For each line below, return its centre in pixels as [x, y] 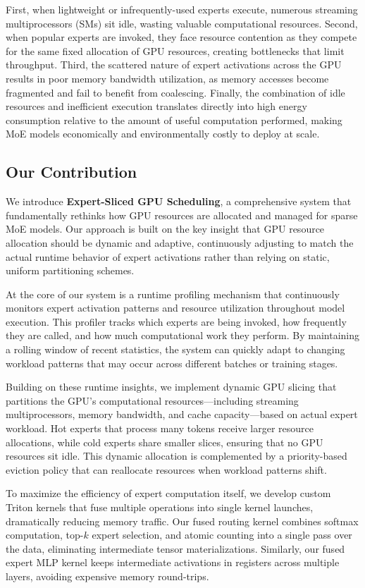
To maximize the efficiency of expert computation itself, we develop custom [168, 493]
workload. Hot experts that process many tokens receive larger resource [160, 428]
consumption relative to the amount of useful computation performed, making [174, 120]
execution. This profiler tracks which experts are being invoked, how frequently [176, 321]
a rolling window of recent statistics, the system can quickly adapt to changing [175, 349]
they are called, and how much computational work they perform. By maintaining [183, 335]
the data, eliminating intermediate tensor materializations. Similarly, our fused [175, 548]
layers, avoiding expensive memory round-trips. [107, 576]
